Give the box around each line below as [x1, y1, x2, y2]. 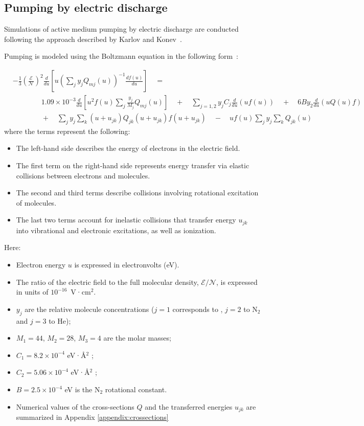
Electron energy [16, 259, 66, 270]
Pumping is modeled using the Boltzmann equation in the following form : [4, 51, 238, 61]
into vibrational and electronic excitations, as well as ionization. [16, 225, 216, 235]
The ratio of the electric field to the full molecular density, [16, 276, 199, 287]
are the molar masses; [103, 332, 171, 343]
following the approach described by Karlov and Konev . [4, 33, 182, 44]
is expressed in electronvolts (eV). [74, 259, 179, 270]
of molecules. [16, 197, 57, 208]
